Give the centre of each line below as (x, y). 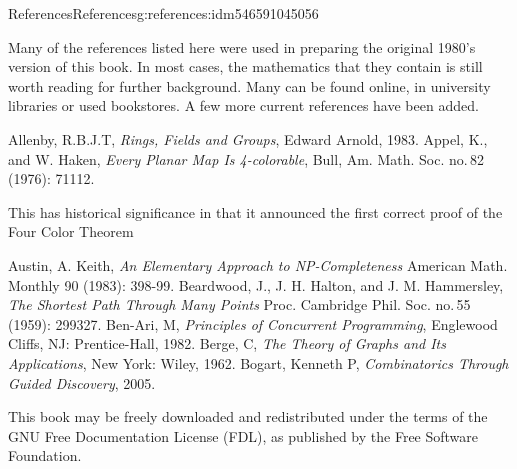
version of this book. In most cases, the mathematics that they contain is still (245, 66)
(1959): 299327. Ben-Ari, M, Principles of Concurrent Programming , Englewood (253, 323)
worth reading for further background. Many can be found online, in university (249, 85)
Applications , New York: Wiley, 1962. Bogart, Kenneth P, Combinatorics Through (258, 362)
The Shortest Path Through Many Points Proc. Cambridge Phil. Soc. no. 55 (239, 304)
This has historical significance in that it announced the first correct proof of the (255, 211)
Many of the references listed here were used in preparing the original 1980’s (242, 46)
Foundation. (45, 455)
